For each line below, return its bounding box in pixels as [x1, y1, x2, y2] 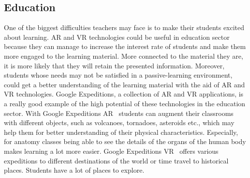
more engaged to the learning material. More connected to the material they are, [4, 50, 243, 61]
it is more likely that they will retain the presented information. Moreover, [4, 60, 225, 70]
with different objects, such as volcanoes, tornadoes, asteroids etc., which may [4, 117, 235, 128]
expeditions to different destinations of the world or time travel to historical [4, 155, 229, 165]
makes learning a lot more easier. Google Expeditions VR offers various [4, 146, 219, 156]
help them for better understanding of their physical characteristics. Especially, [4, 127, 238, 137]
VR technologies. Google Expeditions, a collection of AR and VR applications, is [4, 89, 244, 99]
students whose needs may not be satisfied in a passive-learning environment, [4, 70, 233, 80]
